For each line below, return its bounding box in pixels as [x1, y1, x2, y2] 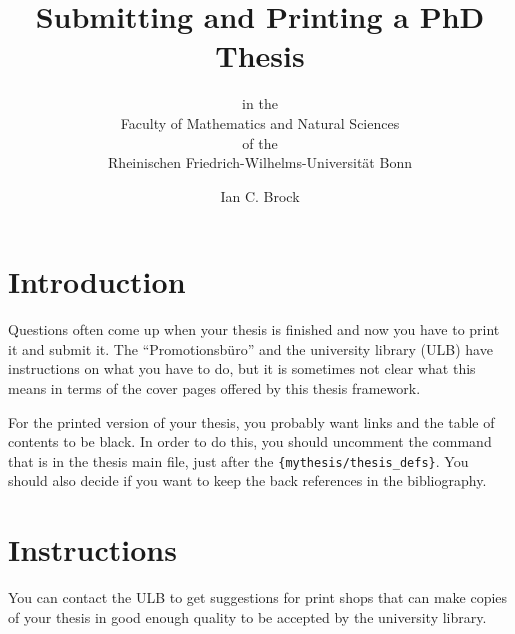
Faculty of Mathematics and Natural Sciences [120, 112, 400, 133]
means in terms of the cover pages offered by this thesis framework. [8, 378, 421, 398]
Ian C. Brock [220, 185, 300, 206]
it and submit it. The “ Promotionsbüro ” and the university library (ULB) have [8, 338, 493, 359]
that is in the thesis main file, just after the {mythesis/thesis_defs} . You [8, 450, 469, 471]
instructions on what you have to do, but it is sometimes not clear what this [8, 358, 476, 379]
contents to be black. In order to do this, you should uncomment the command [8, 431, 492, 452]
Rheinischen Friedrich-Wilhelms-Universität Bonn [108, 152, 412, 173]
